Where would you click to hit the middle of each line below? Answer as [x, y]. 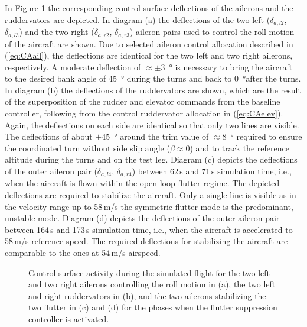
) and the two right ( [57, 32]
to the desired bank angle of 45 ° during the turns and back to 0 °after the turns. [153, 78]
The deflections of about [49, 136]
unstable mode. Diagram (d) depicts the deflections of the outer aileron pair [142, 218]
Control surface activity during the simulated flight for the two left [149, 272]
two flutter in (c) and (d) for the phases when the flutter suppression [153, 307]
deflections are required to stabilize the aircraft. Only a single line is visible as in [151, 195]
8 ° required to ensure [262, 136]
